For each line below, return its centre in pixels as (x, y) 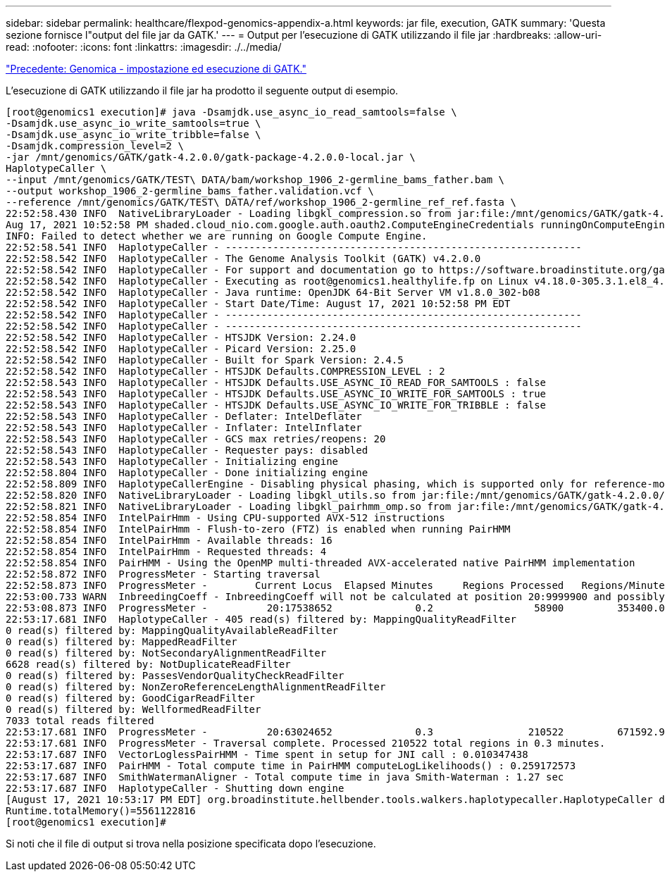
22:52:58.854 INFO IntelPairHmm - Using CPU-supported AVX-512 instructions (225, 518)
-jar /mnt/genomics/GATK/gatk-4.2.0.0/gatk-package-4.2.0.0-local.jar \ (211, 157)
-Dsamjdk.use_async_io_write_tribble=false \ (133, 135)
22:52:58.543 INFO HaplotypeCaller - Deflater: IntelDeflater (184, 416)
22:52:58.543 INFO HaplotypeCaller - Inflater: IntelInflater (184, 428)
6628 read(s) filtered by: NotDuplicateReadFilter (148, 664)
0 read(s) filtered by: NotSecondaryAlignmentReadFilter (166, 653)
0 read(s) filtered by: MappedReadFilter (122, 642)
